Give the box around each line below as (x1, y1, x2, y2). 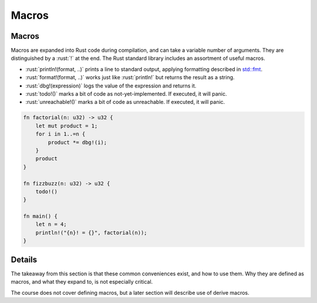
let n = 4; (35, 221, 67, 228)
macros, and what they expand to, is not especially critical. (11, 278, 153, 285)
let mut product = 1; (35, 122, 98, 129)
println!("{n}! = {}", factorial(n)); (35, 229, 147, 236)
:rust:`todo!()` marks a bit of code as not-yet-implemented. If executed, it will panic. (25, 90, 227, 97)
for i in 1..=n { (35, 131, 86, 137)
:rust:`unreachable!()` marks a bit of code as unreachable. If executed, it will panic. (25, 99, 225, 106)
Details (11, 254, 38, 264)
